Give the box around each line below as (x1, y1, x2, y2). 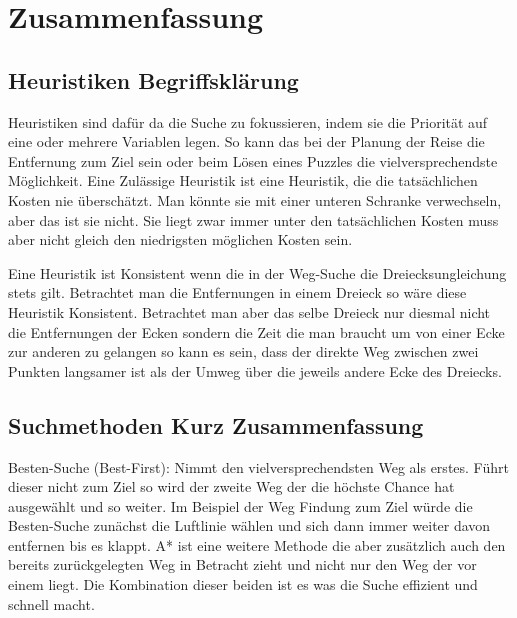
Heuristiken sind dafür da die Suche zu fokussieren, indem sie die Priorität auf (8, 111, 488, 132)
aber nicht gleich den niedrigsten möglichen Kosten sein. (8, 229, 353, 250)
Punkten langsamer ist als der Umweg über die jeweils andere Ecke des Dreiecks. (8, 360, 502, 381)
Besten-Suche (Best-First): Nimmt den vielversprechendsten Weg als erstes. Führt (8, 456, 509, 477)
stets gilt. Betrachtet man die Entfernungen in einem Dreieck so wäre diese (8, 282, 467, 303)
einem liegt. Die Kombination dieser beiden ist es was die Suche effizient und (8, 574, 478, 595)
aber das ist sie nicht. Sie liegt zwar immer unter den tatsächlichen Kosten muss (8, 209, 499, 230)
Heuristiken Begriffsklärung (8, 64, 299, 95)
